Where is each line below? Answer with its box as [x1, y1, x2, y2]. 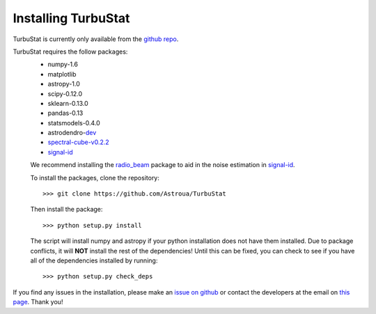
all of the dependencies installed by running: [30, 256, 158, 265]
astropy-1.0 [47, 80, 80, 88]
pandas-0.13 [47, 109, 84, 118]
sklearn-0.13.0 [47, 99, 88, 107]
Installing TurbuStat [13, 10, 130, 26]
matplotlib [47, 70, 77, 78]
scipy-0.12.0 [47, 89, 83, 97]
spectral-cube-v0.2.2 [47, 138, 109, 146]
